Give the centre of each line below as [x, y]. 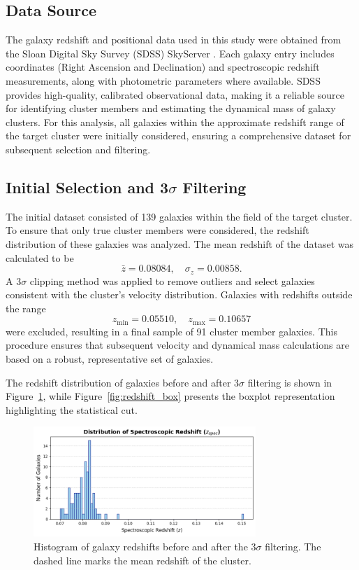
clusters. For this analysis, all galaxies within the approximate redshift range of [175, 121]
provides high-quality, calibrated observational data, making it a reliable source [175, 94]
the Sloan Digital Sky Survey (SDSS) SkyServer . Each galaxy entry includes [170, 53]
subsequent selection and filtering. [78, 149]
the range [26, 308]
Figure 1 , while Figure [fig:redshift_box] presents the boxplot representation [170, 396]
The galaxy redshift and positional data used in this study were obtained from [174, 40]
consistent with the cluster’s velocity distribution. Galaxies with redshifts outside [179, 294]
